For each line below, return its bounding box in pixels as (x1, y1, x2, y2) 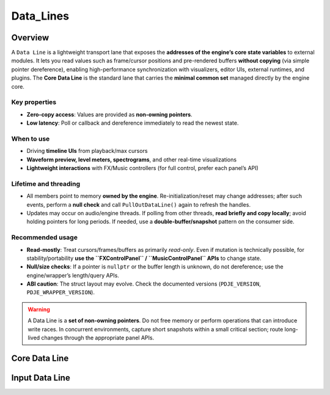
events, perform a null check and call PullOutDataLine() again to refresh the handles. (26, 201, 251, 208)
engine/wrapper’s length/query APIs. (26, 271, 119, 279)
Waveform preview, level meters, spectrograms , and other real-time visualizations (26, 156, 237, 163)
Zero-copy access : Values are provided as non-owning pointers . (26, 111, 193, 118)
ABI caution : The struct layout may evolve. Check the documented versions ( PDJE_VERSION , (26, 280, 261, 287)
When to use (11, 135, 50, 143)
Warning (28, 306, 50, 313)
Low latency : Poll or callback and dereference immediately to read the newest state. (26, 119, 239, 127)
